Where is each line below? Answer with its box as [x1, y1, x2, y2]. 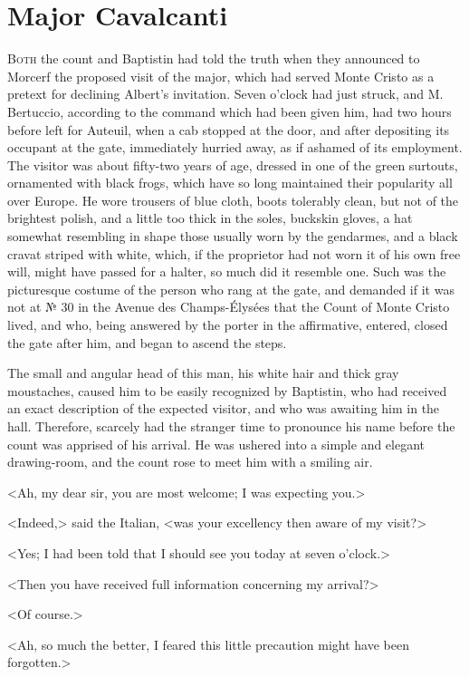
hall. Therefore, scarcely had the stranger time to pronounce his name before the [7, 417, 455, 435]
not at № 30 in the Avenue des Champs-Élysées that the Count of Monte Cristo [7, 297, 450, 316]
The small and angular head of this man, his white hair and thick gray [7, 363, 399, 382]
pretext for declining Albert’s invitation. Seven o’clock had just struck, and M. [7, 84, 444, 103]
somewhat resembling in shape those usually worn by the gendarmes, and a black [7, 227, 458, 246]
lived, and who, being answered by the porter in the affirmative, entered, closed [7, 315, 448, 334]
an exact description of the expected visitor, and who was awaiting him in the [7, 399, 440, 418]
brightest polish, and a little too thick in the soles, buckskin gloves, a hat [7, 208, 413, 227]
